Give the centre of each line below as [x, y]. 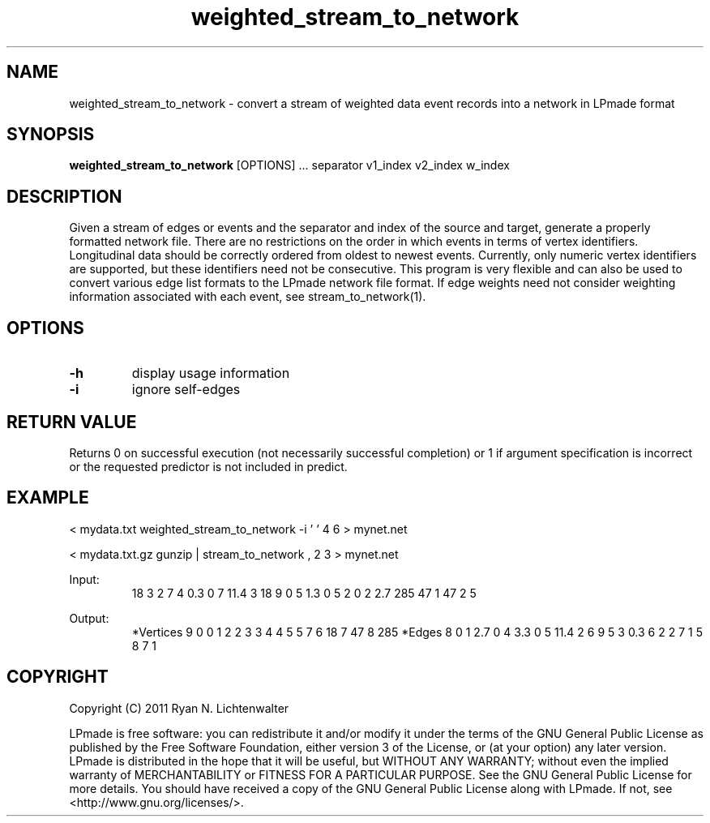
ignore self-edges [186, 390]
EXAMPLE [48, 498]
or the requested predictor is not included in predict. [208, 466]
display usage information [211, 373]
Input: [84, 579]
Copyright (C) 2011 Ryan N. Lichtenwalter [179, 708]
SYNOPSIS [51, 135]
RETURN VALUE [72, 422]
